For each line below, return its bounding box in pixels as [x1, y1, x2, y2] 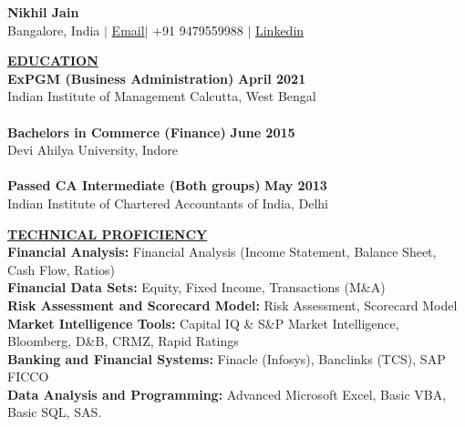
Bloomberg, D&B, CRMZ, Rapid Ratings [7, 331, 239, 351]
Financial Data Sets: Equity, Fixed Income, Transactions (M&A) [7, 278, 386, 297]
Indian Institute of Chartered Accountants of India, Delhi [7, 193, 329, 212]
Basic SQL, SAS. [7, 402, 102, 422]
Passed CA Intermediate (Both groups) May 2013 [7, 176, 327, 195]
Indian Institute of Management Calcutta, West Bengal [7, 86, 316, 106]
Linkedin [254, 20, 305, 39]
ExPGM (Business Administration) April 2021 [7, 68, 306, 87]
